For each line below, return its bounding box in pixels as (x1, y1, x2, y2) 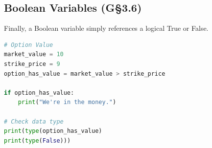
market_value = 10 (4, 51, 64, 58)
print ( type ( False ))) (4, 137, 71, 144)
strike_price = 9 (4, 60, 60, 67)
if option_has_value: (4, 89, 74, 96)
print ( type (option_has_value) (4, 127, 102, 135)
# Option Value (4, 41, 53, 48)
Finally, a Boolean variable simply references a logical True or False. (4, 23, 209, 33)
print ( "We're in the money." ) (18, 99, 117, 106)
